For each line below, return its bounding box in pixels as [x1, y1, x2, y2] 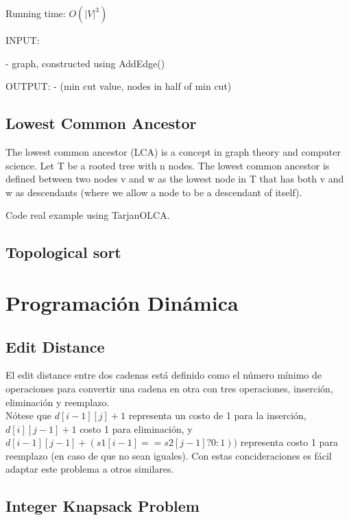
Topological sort [5, 241, 121, 263]
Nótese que [5, 408, 51, 423]
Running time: [5, 6, 66, 20]
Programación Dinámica [5, 288, 239, 316]
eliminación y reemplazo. [5, 394, 110, 409]
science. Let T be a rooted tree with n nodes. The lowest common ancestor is [5, 158, 330, 172]
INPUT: [5, 33, 40, 47]
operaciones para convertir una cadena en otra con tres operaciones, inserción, [5, 381, 333, 395]
